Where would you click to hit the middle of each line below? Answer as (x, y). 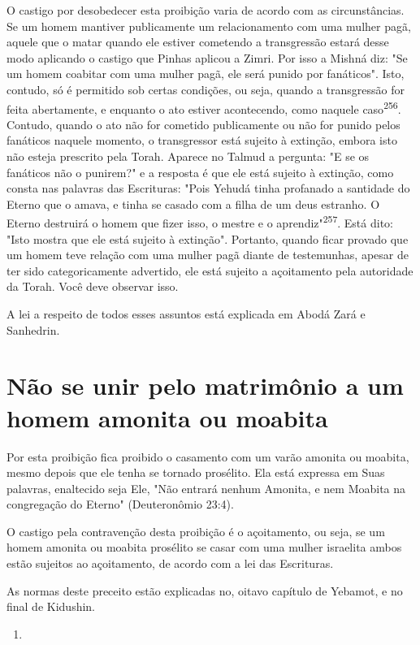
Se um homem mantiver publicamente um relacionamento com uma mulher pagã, (209, 26)
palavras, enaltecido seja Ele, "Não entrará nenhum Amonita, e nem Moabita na (206, 488)
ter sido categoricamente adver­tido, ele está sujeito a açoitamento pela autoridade (210, 270)
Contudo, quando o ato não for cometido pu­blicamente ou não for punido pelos (204, 124)
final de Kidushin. (51, 606)
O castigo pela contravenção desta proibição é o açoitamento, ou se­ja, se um (196, 531)
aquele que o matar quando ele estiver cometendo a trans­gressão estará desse (198, 42)
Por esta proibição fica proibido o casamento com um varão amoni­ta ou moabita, (208, 456)
